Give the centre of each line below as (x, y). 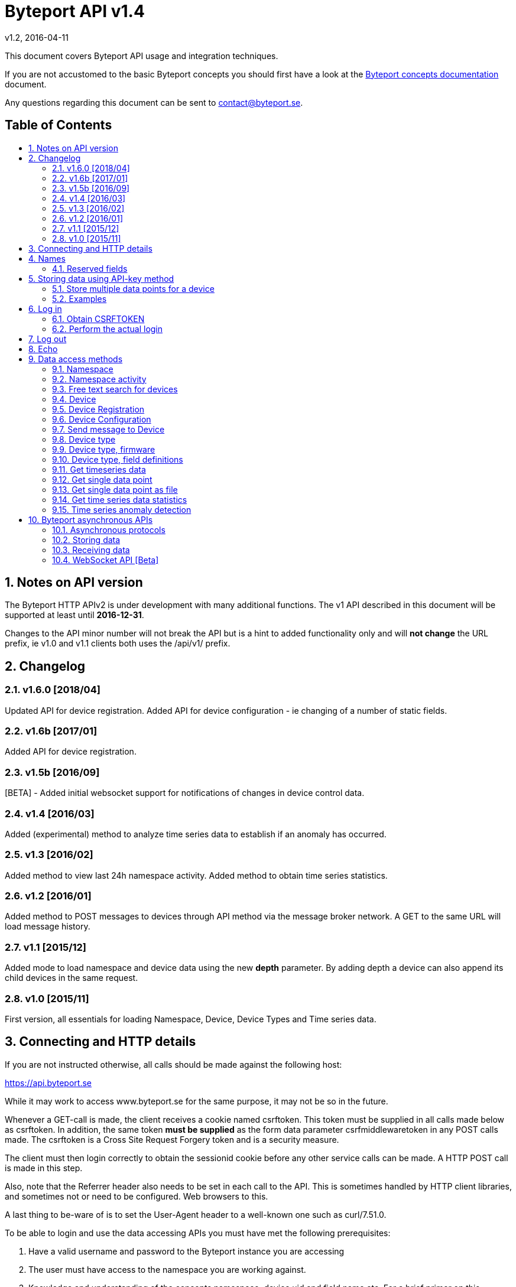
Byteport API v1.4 (75, 11)
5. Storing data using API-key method (101, 278)
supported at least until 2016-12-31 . (74, 615)
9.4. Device (74, 399)
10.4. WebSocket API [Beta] (106, 560)
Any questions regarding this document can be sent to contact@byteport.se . (154, 102)
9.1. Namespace (83, 369)
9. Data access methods (76, 359)
